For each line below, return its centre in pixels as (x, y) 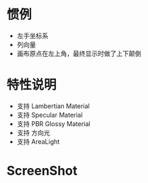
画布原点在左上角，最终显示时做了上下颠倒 (79, 53)
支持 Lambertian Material (53, 106)
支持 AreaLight (38, 141)
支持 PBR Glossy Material (53, 124)
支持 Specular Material (50, 115)
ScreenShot (42, 171)
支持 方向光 (33, 132)
